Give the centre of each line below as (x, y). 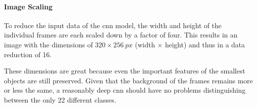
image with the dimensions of (49, 44)
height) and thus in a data (205, 44)
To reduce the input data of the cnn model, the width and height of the (113, 25)
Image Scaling (28, 6)
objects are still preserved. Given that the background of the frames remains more (128, 80)
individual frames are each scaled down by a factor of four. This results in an (121, 35)
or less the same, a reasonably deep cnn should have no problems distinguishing (125, 90)
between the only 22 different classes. (60, 99)
